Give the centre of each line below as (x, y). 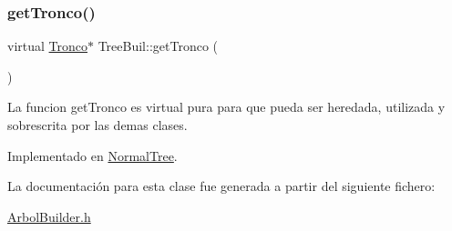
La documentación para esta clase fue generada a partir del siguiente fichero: (221, 186)
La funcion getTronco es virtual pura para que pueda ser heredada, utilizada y (226, 107)
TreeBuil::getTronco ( (158, 46)
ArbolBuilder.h (49, 216)
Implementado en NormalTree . (92, 155)
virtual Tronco (47, 46)
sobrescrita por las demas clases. (98, 125)
